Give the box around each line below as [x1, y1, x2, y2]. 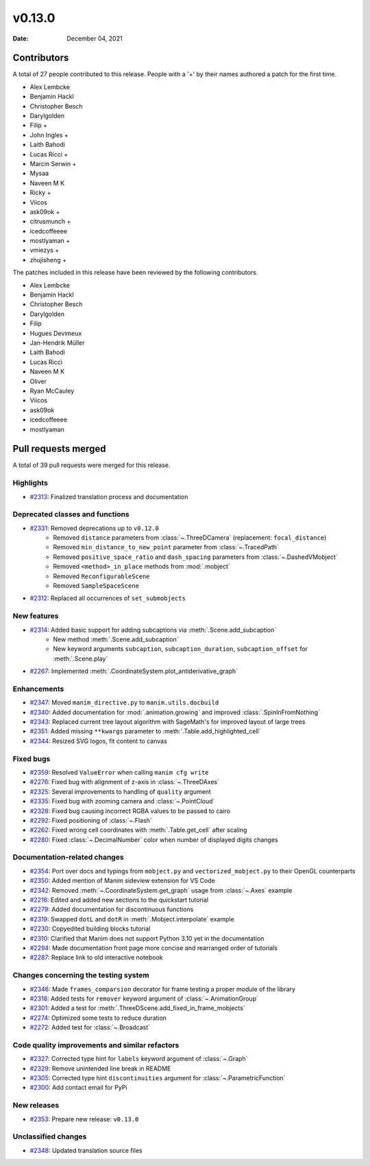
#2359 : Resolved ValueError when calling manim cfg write [29, 768, 209, 776]
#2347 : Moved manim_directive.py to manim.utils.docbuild [29, 698, 219, 707]
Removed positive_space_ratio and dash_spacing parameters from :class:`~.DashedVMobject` [53, 553, 338, 561]
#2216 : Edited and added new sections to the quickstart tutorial [29, 896, 209, 904]
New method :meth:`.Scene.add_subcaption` [53, 635, 179, 643]
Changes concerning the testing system [12, 970, 150, 980]
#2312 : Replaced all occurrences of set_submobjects [29, 594, 186, 602]
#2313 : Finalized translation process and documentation [29, 492, 188, 501]
